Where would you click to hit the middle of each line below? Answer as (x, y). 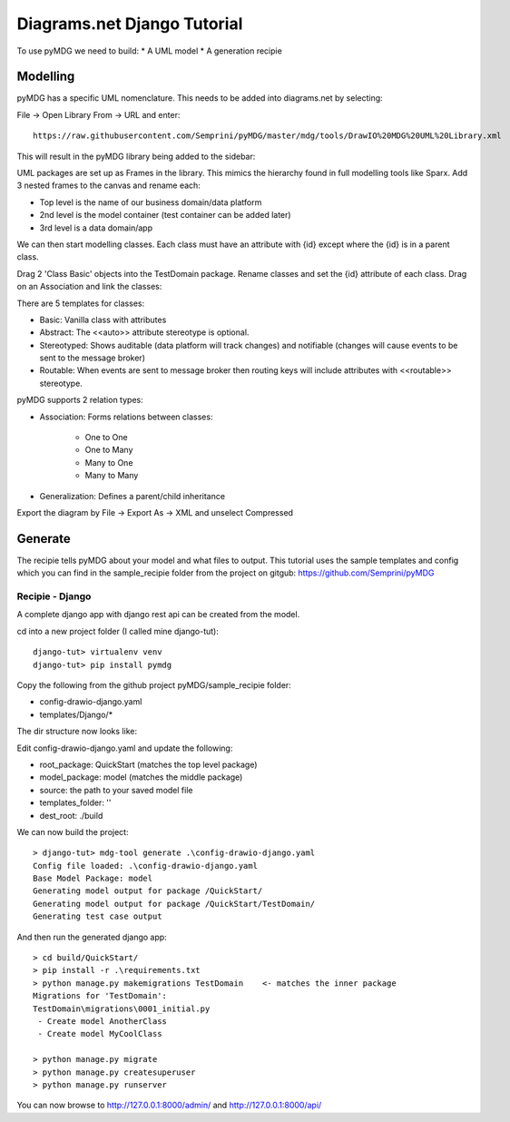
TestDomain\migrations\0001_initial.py (122, 1009)
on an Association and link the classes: (89, 287)
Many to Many (112, 476)
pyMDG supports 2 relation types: (80, 400)
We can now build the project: (73, 832)
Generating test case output (98, 916)
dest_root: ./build (71, 815)
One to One (106, 438)
